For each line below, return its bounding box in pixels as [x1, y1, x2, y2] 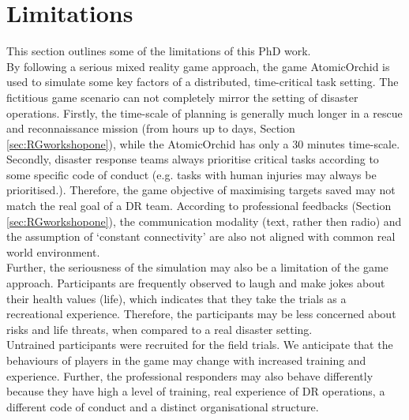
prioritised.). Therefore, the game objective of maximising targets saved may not [6, 182, 396, 198]
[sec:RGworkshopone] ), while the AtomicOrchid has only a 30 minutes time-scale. [6, 135, 400, 152]
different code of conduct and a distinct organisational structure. [6, 398, 319, 414]
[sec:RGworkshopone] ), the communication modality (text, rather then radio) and [6, 212, 402, 229]
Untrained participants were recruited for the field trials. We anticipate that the [6, 336, 393, 353]
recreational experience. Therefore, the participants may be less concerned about [6, 306, 396, 322]
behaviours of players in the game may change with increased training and [6, 352, 366, 368]
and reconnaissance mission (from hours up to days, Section [6, 120, 295, 137]
